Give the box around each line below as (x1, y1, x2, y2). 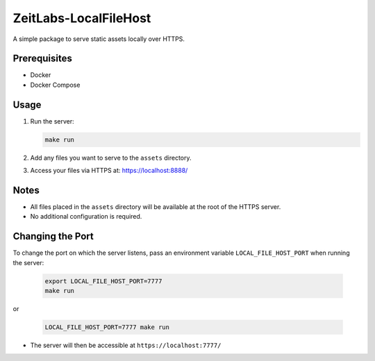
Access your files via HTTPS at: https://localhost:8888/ (30, 167, 188, 175)
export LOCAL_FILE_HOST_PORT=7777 (44, 277, 162, 285)
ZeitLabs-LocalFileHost (12, 10, 151, 26)
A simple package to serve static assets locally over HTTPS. (12, 35, 185, 43)
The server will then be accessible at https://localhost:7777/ (30, 341, 222, 350)
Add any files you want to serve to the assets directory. (30, 153, 192, 162)
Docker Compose (30, 81, 81, 89)
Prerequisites (12, 53, 72, 65)
